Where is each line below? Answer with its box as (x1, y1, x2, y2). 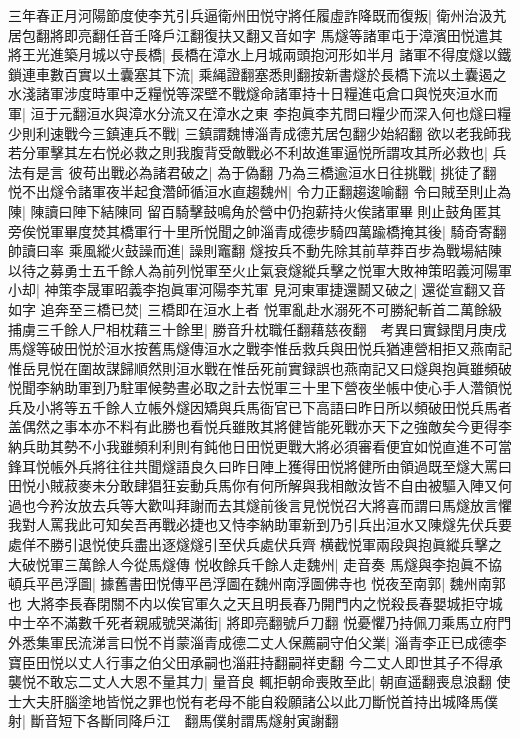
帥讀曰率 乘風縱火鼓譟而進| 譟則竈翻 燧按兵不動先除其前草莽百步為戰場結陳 (8, 240, 502, 261)
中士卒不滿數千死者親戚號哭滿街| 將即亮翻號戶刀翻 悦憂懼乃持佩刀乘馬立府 (8, 612, 498, 633)
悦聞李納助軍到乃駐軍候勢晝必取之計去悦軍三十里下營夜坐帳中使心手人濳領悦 (8, 377, 512, 398)
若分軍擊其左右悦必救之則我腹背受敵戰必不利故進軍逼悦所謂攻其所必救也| (8, 142, 488, 163)
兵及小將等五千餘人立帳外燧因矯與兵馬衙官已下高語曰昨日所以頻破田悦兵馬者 (8, 396, 512, 417)
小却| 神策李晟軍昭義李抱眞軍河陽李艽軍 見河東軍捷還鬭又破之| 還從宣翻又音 (8, 279, 506, 300)
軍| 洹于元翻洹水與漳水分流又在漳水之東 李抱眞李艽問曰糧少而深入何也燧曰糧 (8, 102, 512, 123)
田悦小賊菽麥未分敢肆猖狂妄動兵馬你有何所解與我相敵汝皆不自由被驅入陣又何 (8, 475, 512, 496)
